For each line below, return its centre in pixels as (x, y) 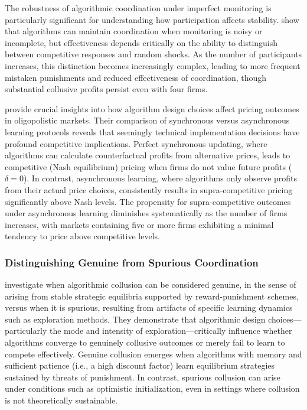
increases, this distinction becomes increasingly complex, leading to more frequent (153, 65)
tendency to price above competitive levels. (82, 236)
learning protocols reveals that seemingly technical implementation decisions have (152, 131)
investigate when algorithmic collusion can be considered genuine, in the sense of (151, 284)
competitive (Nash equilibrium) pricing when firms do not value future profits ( (148, 166)
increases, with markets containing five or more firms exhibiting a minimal (139, 224)
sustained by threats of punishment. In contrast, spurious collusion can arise (143, 377)
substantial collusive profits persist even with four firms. (106, 89)
